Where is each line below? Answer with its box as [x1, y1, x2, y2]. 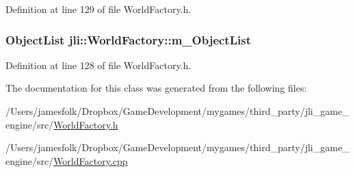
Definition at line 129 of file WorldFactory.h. [5, 2, 192, 16]
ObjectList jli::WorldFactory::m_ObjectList [5, 31, 251, 48]
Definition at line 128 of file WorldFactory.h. [5, 57, 192, 72]
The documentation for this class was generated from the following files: [5, 81, 307, 95]
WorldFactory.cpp [53, 153, 128, 168]
